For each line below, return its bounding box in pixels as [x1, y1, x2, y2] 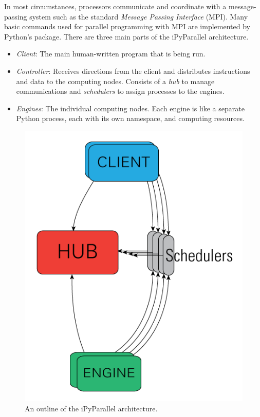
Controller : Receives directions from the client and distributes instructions [16, 65, 250, 76]
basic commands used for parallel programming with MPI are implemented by [4, 21, 250, 32]
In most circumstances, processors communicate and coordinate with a [4, 1, 227, 11]
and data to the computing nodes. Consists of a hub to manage [16, 75, 215, 86]
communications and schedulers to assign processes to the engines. [16, 86, 225, 96]
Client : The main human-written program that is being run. [16, 48, 206, 59]
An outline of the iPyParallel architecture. [25, 403, 158, 413]
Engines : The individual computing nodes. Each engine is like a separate [16, 103, 245, 113]
